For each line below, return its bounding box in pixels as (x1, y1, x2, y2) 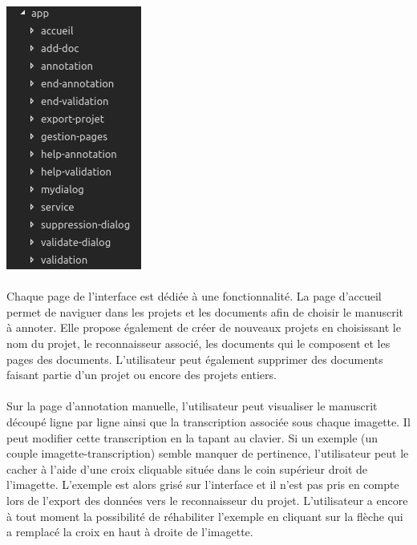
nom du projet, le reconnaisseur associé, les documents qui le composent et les (6, 334, 391, 351)
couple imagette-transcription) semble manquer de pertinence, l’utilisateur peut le (6, 445, 409, 462)
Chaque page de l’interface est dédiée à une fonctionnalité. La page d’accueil (6, 288, 382, 305)
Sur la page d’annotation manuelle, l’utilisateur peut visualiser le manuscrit (6, 398, 378, 414)
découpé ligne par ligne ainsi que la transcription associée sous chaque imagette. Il (6, 413, 411, 430)
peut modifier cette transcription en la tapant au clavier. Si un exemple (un (6, 429, 379, 446)
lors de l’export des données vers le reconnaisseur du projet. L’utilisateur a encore (6, 491, 408, 508)
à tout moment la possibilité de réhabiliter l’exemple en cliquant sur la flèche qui (6, 507, 403, 524)
